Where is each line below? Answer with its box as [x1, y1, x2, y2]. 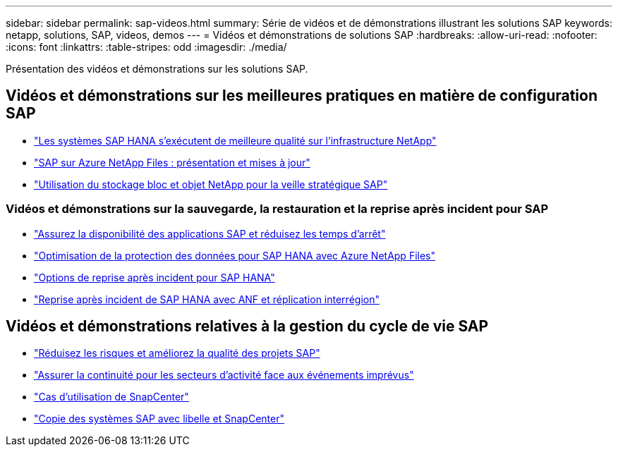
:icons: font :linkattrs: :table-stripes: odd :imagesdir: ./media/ [6, 41, 287, 53]
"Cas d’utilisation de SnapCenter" [34, 391, 189, 403]
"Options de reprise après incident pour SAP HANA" [34, 271, 275, 283]
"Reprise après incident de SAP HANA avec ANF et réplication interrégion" [34, 293, 380, 305]
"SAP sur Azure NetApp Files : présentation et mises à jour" [34, 156, 310, 169]
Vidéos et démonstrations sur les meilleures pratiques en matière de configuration [6, 87, 598, 105]
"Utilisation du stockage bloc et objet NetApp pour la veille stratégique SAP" [34, 178, 388, 190]
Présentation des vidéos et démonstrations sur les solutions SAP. [6, 63, 308, 75]
